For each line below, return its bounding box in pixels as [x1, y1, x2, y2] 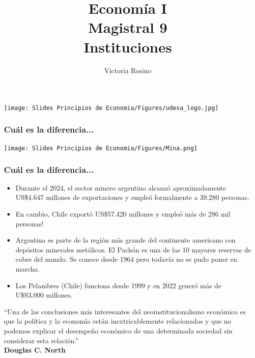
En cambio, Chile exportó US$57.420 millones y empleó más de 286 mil [15, 209, 230, 219]
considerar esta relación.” [4, 335, 79, 345]
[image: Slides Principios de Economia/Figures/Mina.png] [4, 144, 198, 152]
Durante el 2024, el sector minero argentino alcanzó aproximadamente [15, 182, 227, 193]
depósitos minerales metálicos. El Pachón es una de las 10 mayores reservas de [15, 244, 251, 254]
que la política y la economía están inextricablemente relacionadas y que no [4, 316, 231, 326]
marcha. [15, 264, 40, 274]
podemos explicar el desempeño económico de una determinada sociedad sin [4, 325, 233, 335]
